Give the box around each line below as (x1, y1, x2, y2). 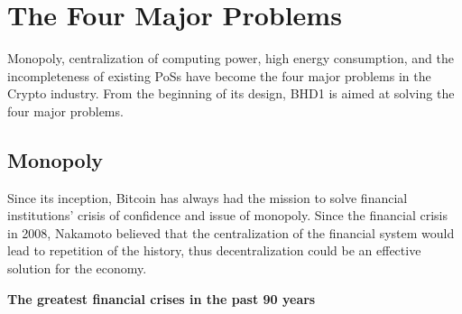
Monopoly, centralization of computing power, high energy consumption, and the (7, 49, 454, 68)
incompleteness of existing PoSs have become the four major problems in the (7, 66, 431, 85)
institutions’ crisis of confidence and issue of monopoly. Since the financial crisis (7, 206, 448, 225)
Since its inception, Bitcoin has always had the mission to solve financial (7, 188, 408, 207)
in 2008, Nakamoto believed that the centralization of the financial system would (7, 223, 455, 242)
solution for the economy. (7, 259, 147, 278)
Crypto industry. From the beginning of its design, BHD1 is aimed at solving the (7, 84, 455, 103)
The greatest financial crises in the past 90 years (7, 289, 316, 308)
